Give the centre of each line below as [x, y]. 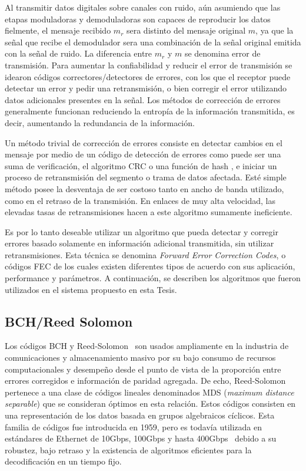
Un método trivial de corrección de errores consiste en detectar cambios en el [144, 142]
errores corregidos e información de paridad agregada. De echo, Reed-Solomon [145, 381]
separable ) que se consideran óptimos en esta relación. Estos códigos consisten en [150, 404]
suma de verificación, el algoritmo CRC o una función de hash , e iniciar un [141, 165]
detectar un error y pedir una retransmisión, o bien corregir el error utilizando [146, 88]
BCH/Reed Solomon [69, 321]
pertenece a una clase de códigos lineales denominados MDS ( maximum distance [149, 392]
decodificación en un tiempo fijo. [63, 461]
